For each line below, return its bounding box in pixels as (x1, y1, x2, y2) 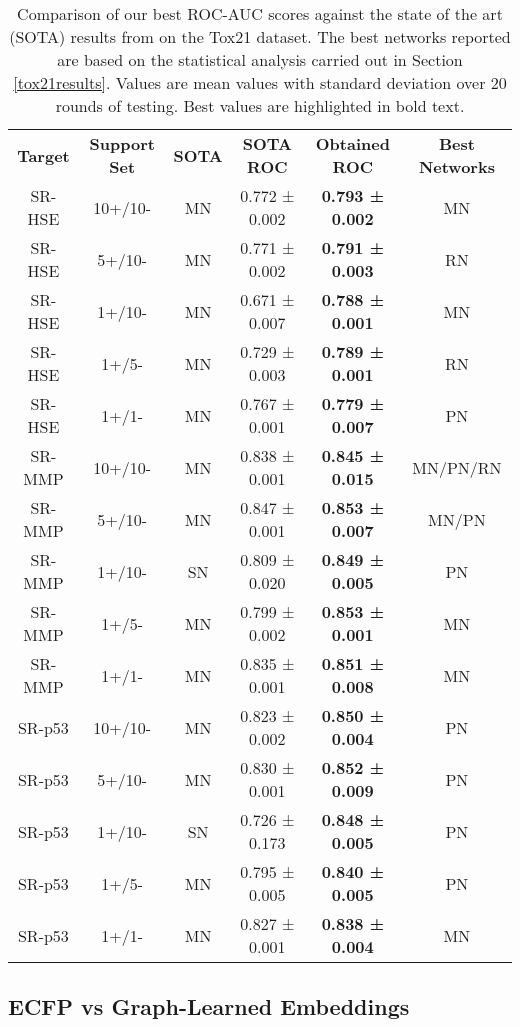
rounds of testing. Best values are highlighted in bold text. (55, 94, 465, 117)
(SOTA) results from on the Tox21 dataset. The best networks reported (9, 25, 511, 48)
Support (89, 132, 155, 155)
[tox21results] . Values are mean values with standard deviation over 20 (13, 71, 507, 94)
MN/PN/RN (412, 455, 502, 479)
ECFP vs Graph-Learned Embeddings (8, 991, 410, 1022)
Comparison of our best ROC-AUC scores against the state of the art (17, 2, 503, 25)
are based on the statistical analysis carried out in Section (57, 48, 463, 71)
